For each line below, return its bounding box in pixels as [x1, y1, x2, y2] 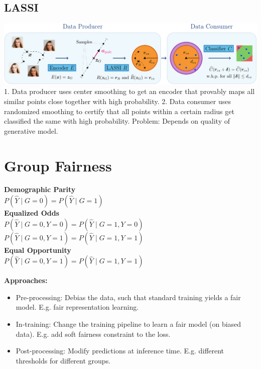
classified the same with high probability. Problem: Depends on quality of [4, 116, 230, 126]
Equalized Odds [4, 208, 59, 218]
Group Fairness [4, 155, 112, 175]
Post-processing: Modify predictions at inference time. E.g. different [16, 345, 224, 356]
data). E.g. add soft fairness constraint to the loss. [16, 328, 171, 339]
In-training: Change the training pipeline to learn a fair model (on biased [16, 319, 241, 329]
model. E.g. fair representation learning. [16, 302, 139, 312]
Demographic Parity [4, 184, 76, 195]
